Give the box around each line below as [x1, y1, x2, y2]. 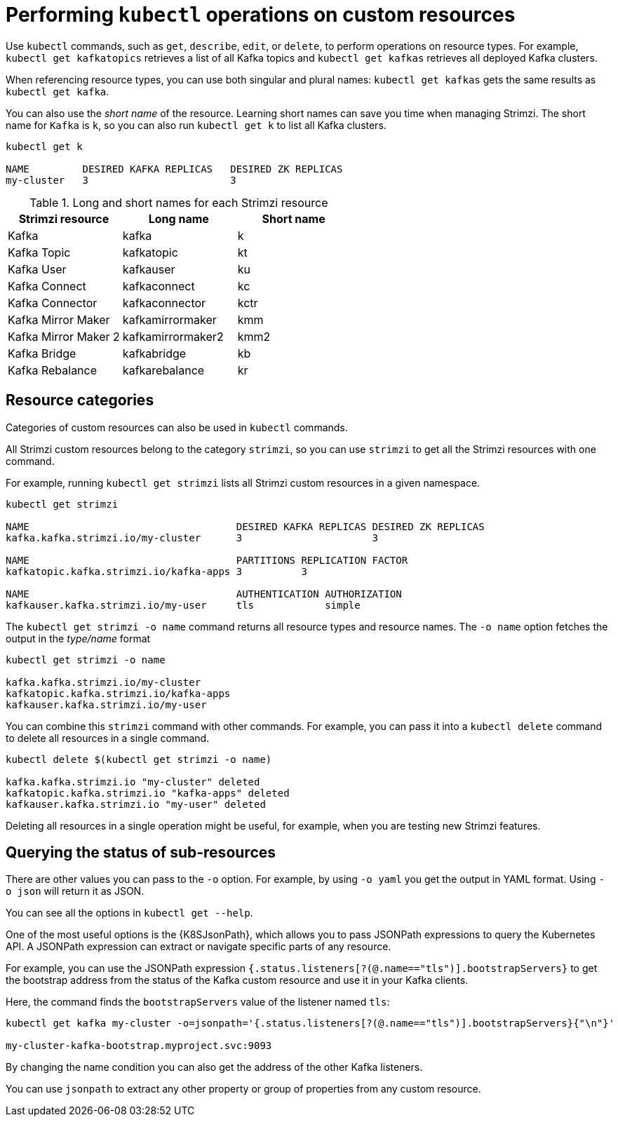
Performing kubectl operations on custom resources [6, 3, 516, 27]
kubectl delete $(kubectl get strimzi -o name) [6, 753, 272, 765]
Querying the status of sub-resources [6, 844, 276, 862]
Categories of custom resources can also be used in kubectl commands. [6, 421, 348, 433]
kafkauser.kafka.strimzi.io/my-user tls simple [6, 599, 361, 611]
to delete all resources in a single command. [6, 731, 210, 744]
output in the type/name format [6, 632, 151, 644]
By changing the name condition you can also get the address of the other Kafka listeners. [6, 1061, 423, 1074]
